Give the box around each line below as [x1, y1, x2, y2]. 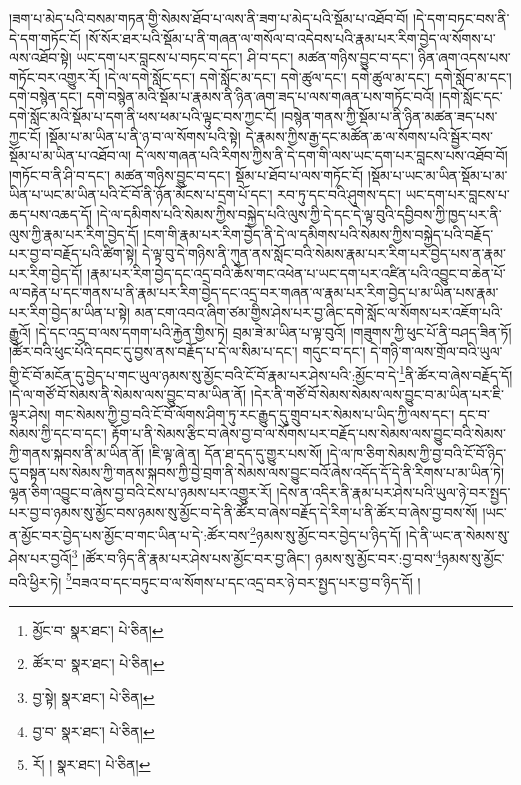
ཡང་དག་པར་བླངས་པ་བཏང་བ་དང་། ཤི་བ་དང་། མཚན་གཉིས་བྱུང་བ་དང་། [76, 47, 414, 68]
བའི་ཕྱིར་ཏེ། [9, 571, 62, 592]
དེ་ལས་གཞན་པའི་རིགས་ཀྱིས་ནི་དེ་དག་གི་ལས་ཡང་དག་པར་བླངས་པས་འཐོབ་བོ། [135, 145, 508, 166]
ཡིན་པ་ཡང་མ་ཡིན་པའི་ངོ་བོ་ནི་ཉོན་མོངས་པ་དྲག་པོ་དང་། [9, 184, 273, 205]
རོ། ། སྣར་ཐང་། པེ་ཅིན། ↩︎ [32, 754, 151, 775]
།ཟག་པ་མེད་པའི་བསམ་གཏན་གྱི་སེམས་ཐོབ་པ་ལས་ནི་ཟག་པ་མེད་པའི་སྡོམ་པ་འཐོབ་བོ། [9, 8, 409, 28]
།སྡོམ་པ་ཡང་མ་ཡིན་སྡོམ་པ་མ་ [367, 164, 508, 185]
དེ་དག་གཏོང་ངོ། [9, 27, 81, 48]
